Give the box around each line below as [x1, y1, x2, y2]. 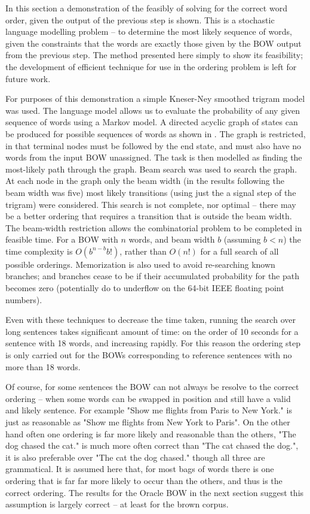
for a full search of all [200, 244, 279, 257]
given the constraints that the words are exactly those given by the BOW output [5, 37, 302, 49]
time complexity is [5, 244, 73, 257]
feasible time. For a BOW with [5, 233, 118, 246]
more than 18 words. [5, 360, 81, 373]
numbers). [5, 293, 42, 306]
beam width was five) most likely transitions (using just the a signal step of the [5, 186, 296, 198]
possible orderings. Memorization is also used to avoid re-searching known [5, 258, 275, 270]
